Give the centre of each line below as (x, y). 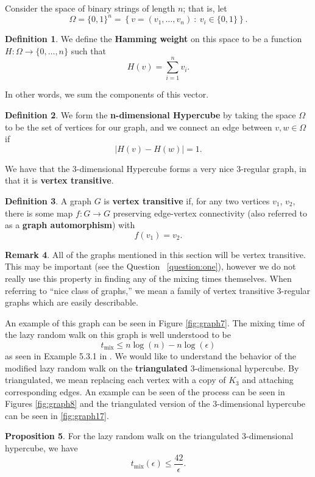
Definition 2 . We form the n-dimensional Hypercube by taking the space (150, 115)
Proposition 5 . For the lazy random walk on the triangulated (122, 436)
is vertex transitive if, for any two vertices (187, 200)
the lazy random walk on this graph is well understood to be (118, 335)
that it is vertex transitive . (59, 180)
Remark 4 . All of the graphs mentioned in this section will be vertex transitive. (155, 254)
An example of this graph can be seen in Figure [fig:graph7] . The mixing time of (155, 322)
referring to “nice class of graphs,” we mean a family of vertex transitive (140, 290)
